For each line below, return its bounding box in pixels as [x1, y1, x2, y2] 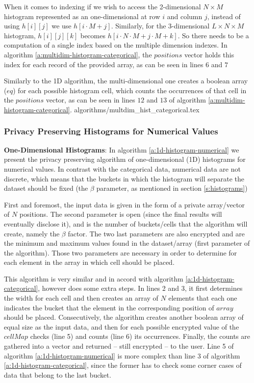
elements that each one [168, 293, 237, 303]
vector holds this [184, 49, 234, 59]
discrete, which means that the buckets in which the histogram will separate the [4, 173, 245, 183]
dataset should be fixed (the [4, 183, 88, 193]
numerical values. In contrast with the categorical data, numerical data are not [4, 163, 241, 174]
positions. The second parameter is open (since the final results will [19, 209, 222, 219]
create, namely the [4, 228, 60, 238]
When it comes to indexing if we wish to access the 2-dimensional [4, 1, 201, 11]
